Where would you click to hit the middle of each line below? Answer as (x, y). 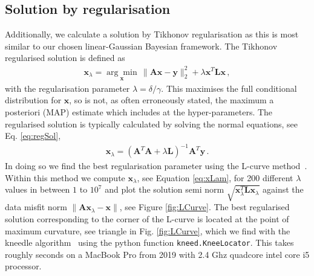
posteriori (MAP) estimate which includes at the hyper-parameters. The (139, 111)
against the (283, 189)
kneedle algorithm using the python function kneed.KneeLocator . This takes (149, 242)
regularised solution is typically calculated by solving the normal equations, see (151, 124)
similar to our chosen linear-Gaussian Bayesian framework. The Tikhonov (141, 46)
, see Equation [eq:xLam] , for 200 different (215, 177)
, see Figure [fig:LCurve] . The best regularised (204, 207)
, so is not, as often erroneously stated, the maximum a (172, 100)
